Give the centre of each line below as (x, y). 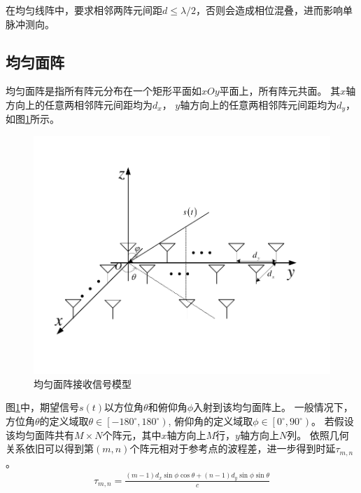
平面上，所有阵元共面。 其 (280, 91)
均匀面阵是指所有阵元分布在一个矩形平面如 (104, 91)
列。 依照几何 (318, 434)
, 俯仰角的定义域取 (211, 421)
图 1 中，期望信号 (42, 407)
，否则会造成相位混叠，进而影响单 (275, 10)
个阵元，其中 (132, 434)
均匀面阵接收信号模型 (83, 383)
